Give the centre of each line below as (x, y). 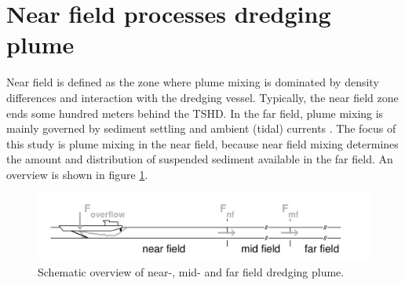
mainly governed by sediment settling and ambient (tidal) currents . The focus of (201, 128)
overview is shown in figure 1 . (77, 174)
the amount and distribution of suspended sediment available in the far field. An (200, 159)
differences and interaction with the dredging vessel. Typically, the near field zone (202, 97)
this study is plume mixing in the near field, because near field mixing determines (202, 143)
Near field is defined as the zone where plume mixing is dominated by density (193, 82)
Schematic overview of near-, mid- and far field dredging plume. (191, 272)
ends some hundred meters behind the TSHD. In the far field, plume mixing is (195, 113)
